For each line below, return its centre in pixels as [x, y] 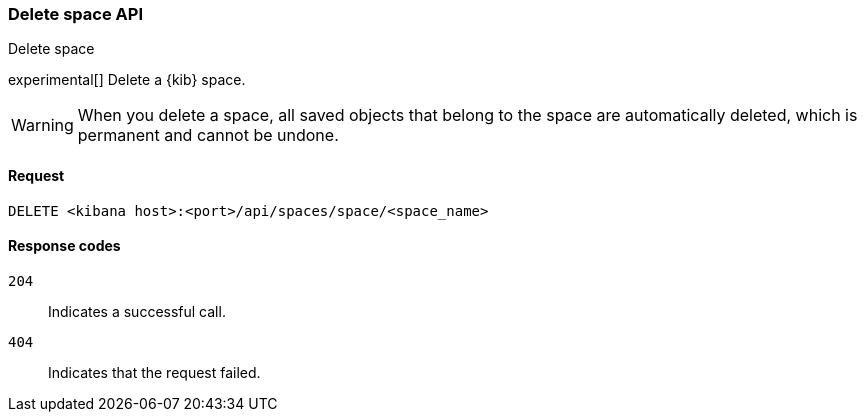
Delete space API [75, 14]
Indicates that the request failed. [154, 372]
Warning [42, 125]
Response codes [64, 246]
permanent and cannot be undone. [208, 135]
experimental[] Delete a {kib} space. [127, 80]
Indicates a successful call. [137, 311]
